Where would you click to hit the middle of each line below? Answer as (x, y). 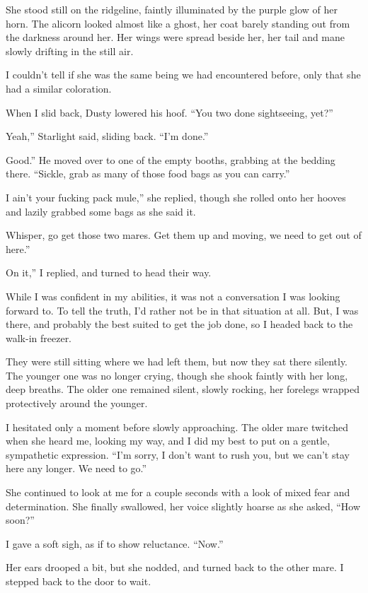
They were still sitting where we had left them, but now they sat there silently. (177, 362)
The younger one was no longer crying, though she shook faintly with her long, (177, 375)
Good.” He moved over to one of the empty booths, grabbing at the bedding (171, 159)
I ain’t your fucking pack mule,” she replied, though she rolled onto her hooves (176, 197)
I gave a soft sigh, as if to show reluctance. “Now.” (115, 543)
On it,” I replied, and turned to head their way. (109, 272)
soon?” (20, 520)
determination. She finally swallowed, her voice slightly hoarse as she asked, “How (183, 506)
